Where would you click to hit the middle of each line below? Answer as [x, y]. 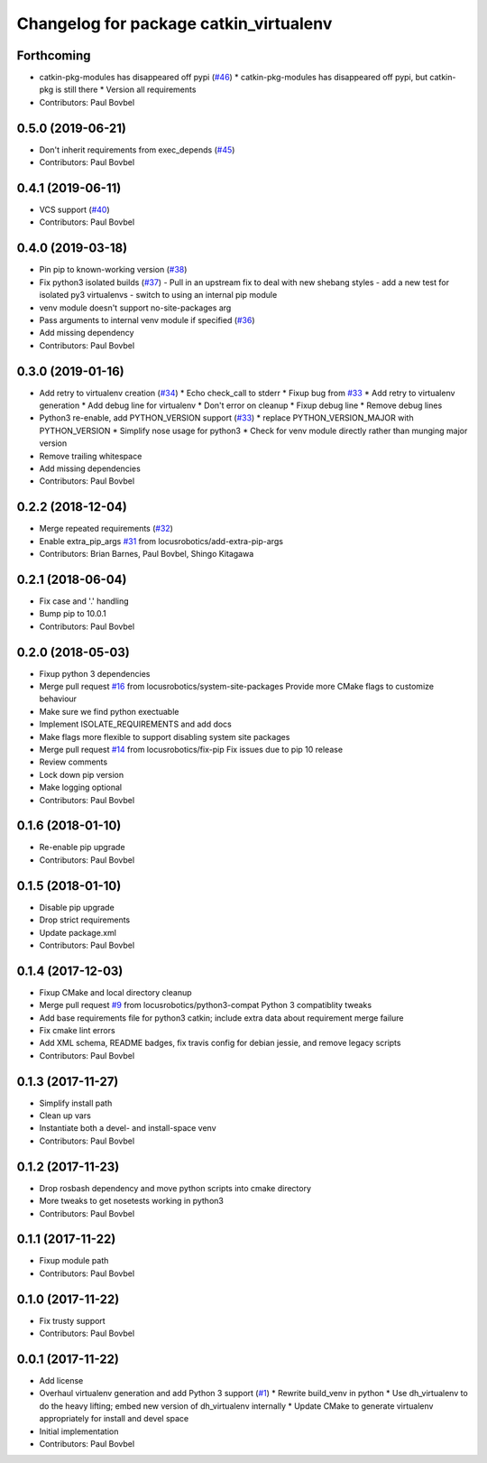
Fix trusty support [72, 1320]
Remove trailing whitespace [91, 456]
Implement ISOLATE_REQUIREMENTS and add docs [135, 724]
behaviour [58, 699]
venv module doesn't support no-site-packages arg [135, 308]
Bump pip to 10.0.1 [73, 614]
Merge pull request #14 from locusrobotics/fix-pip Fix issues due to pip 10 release [191, 749]
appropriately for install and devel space [114, 1419]
